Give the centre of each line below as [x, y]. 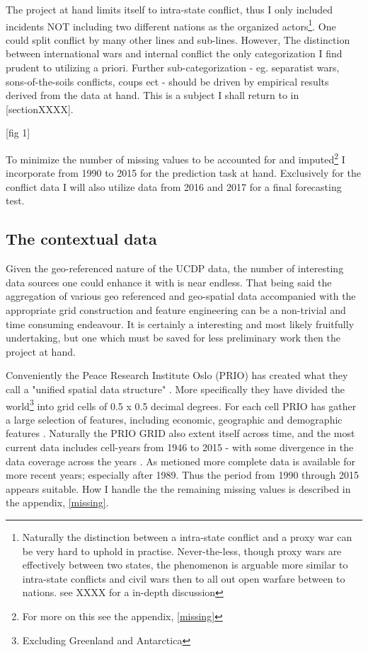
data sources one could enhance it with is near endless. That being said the [169, 282]
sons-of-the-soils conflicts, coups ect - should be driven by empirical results [167, 81]
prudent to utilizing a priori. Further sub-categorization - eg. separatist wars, [173, 68]
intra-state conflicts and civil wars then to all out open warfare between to [184, 578]
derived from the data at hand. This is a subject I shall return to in [153, 95]
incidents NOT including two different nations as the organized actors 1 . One [171, 25]
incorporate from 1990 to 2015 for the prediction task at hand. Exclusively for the [183, 173]
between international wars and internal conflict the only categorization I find [174, 53]
